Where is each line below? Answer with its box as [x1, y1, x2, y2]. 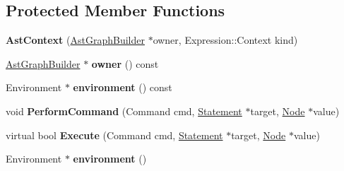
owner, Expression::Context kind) [153, 33, 298, 47]
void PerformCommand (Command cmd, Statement [6, 103, 242, 118]
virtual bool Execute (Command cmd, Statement [6, 127, 223, 142]
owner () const [91, 56, 159, 71]
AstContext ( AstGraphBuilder [6, 33, 145, 47]
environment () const [73, 80, 172, 95]
